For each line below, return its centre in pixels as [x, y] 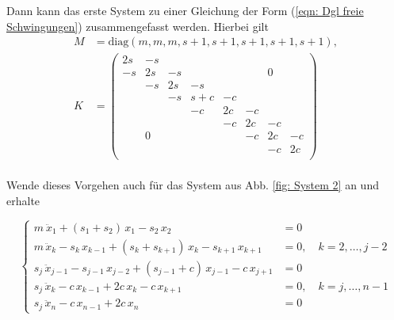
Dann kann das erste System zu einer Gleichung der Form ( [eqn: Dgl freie [185, 10]
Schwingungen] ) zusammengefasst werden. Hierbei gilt [138, 26]
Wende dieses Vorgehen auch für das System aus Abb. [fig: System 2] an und [193, 185]
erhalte [23, 200]
